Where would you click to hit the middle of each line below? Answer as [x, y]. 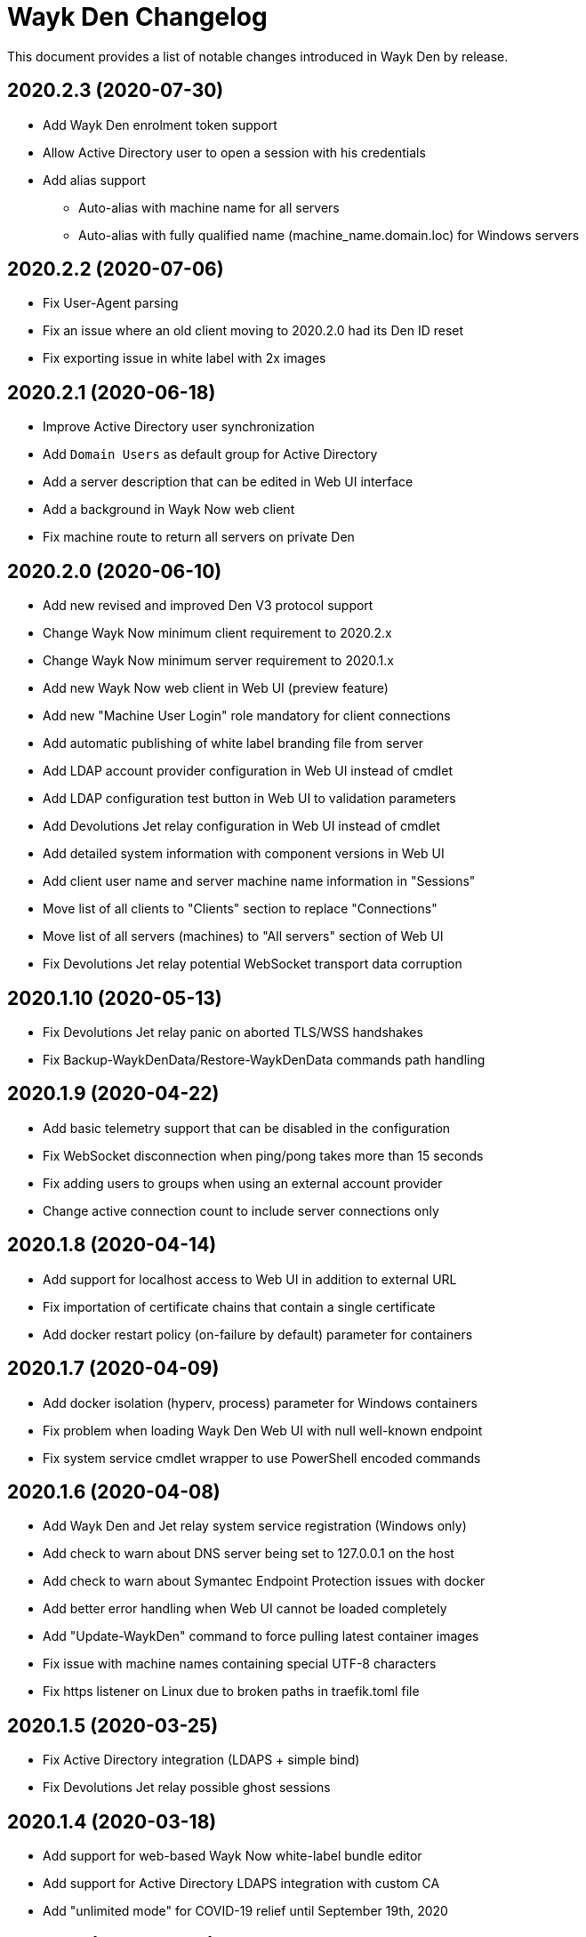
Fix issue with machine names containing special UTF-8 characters [240, 1664]
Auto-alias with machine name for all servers [209, 207]
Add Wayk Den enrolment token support [160, 125]
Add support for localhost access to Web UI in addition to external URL [250, 1279]
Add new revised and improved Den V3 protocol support [208, 606]
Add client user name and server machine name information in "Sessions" [259, 881]
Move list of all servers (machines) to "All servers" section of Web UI [243, 936]
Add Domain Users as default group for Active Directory [210, 454]
